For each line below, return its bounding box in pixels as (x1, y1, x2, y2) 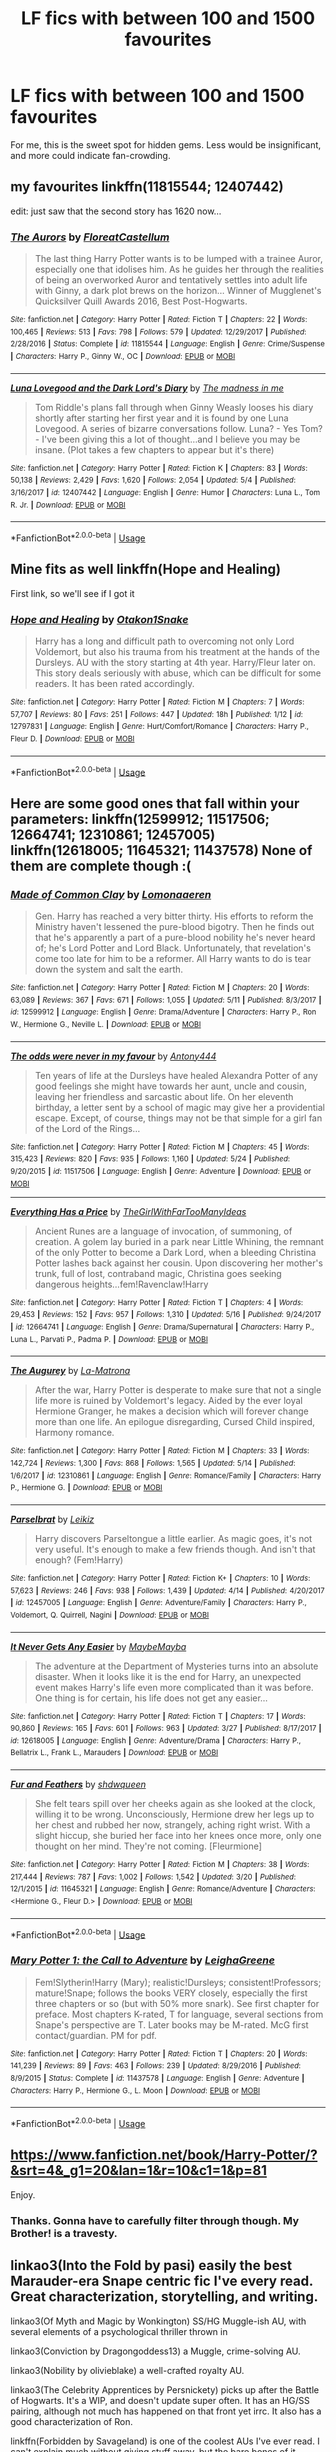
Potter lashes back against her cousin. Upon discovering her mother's (34, 1257, 323, 1269)
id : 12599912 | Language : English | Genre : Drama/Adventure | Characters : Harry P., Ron (10, 1007, 317, 1017)
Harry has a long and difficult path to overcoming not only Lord (34, 635, 295, 647)
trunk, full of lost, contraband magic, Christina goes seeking (34, 1267, 282, 1279)
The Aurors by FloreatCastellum (10, 230, 170, 244)
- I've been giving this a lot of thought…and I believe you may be (34, 433, 301, 445)
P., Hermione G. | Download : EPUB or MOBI (10, 1483, 163, 1493)
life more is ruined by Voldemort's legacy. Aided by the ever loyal (34, 1395, 303, 1407)
